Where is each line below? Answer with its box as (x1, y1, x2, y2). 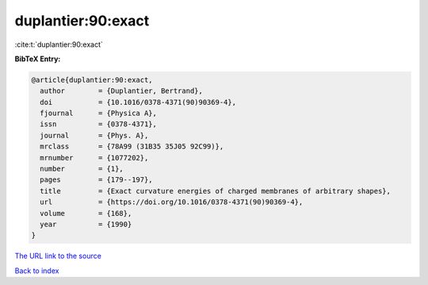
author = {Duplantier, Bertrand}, (40, 87, 204, 95)
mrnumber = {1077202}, (40, 153, 149, 162)
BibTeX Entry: (14, 54, 61, 64)
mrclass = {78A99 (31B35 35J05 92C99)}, (40, 142, 224, 151)
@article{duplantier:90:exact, (31, 75, 154, 84)
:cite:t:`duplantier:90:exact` (14, 40, 103, 49)
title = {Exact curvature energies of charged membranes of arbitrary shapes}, (40, 187, 392, 195)
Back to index (14, 266, 59, 275)
